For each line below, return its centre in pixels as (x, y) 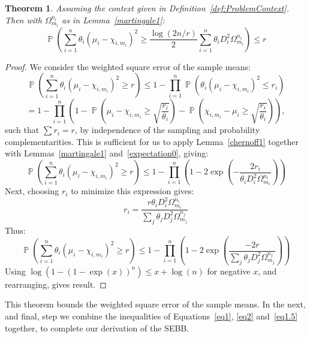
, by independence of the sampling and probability (167, 130)
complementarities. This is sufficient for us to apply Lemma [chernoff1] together (152, 141)
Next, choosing (32, 191)
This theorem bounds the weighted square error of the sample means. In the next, (155, 304)
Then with (23, 19)
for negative (229, 271)
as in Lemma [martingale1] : (113, 19)
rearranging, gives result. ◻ (56, 284)
